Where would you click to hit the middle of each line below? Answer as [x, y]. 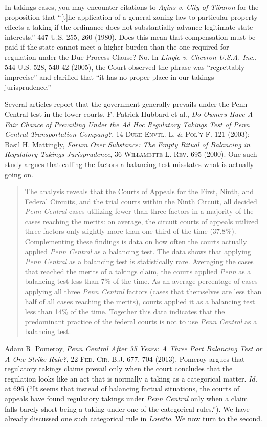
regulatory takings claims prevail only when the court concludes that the [119, 369]
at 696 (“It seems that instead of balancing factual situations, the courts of [122, 388]
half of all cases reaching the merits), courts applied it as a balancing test [140, 301]
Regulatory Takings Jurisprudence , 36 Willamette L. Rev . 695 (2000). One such [131, 154]
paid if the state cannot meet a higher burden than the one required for [117, 47]
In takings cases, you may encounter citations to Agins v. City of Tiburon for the [132, 7]
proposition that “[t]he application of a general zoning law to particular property [131, 17]
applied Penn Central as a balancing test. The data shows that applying [138, 251]
